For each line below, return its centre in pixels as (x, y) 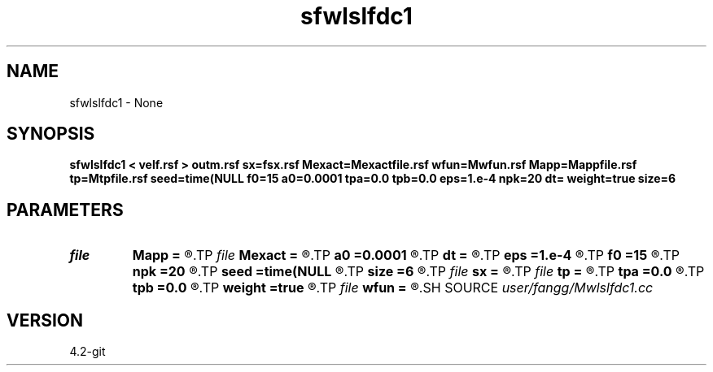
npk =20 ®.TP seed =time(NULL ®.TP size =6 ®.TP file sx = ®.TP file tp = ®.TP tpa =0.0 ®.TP (418, 272)
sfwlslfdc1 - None (116, 102)
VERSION (45, 320)
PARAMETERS (65, 210)
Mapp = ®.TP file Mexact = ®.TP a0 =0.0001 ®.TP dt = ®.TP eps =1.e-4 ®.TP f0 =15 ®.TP (406, 255)
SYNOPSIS (51, 134)
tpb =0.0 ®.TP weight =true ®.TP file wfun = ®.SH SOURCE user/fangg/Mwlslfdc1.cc (393, 288)
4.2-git (87, 352)
